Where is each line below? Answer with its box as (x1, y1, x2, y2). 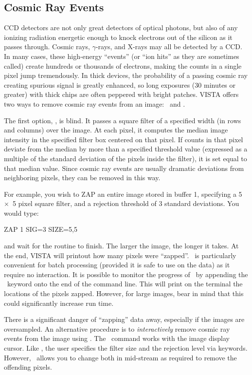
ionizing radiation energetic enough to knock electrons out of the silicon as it (4, 32, 233, 42)
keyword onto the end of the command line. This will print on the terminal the (7, 279, 243, 289)
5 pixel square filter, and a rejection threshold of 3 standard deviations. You (12, 198, 239, 208)
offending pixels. (4, 362, 52, 372)
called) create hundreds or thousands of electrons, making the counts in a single (4, 60, 242, 71)
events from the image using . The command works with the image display (4, 333, 230, 343)
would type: (4, 207, 39, 218)
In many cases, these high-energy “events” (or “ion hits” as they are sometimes (4, 51, 239, 61)
